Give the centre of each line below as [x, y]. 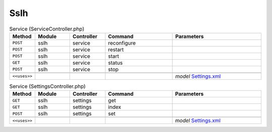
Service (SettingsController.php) [47, 86]
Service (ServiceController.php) [47, 29]
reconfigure [122, 43]
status [115, 63]
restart [116, 49]
